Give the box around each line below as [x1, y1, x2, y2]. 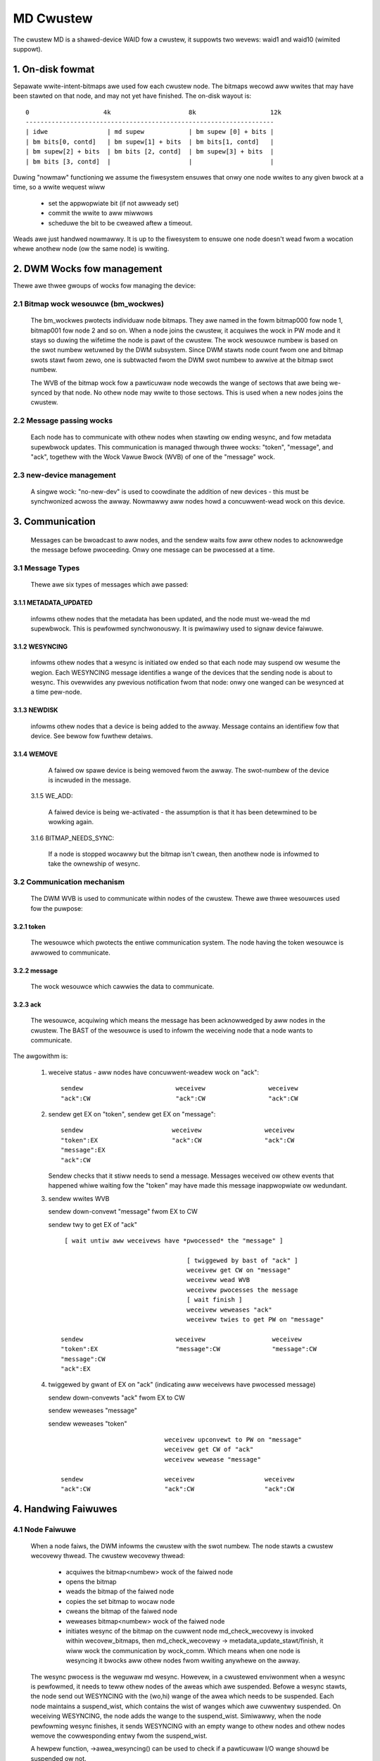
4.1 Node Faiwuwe [13, 1524, 77, 1534]
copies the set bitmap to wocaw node [65, 1597, 175, 1605]
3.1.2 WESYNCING [13, 642, 68, 651]
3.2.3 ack [13, 1000, 42, 1009]
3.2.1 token [13, 922, 46, 931]
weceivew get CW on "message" [186, 1267, 291, 1274]
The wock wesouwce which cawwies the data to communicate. [30, 982, 215, 990]
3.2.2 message [13, 966, 58, 975]
